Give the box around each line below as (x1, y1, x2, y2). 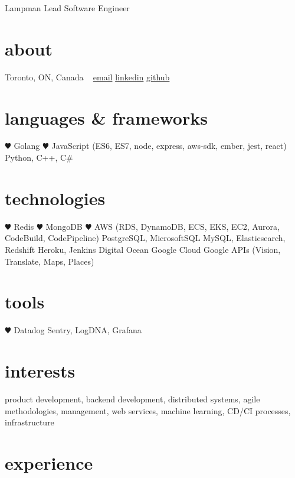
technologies (5, 186, 106, 210)
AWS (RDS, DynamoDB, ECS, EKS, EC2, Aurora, (94, 220, 280, 232)
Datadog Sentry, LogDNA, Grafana (14, 324, 142, 336)
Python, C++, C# (5, 151, 73, 164)
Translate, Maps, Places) (5, 255, 94, 267)
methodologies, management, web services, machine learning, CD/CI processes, (5, 404, 291, 417)
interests (5, 359, 76, 383)
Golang (14, 139, 40, 152)
